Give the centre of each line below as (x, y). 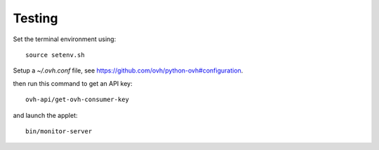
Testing (35, 18)
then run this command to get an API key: (73, 83)
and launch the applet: (45, 115)
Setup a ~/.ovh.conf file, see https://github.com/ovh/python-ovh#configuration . (128, 70)
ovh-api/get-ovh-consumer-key (78, 100)
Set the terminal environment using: (65, 39)
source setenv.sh (55, 55)
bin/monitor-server (59, 131)
